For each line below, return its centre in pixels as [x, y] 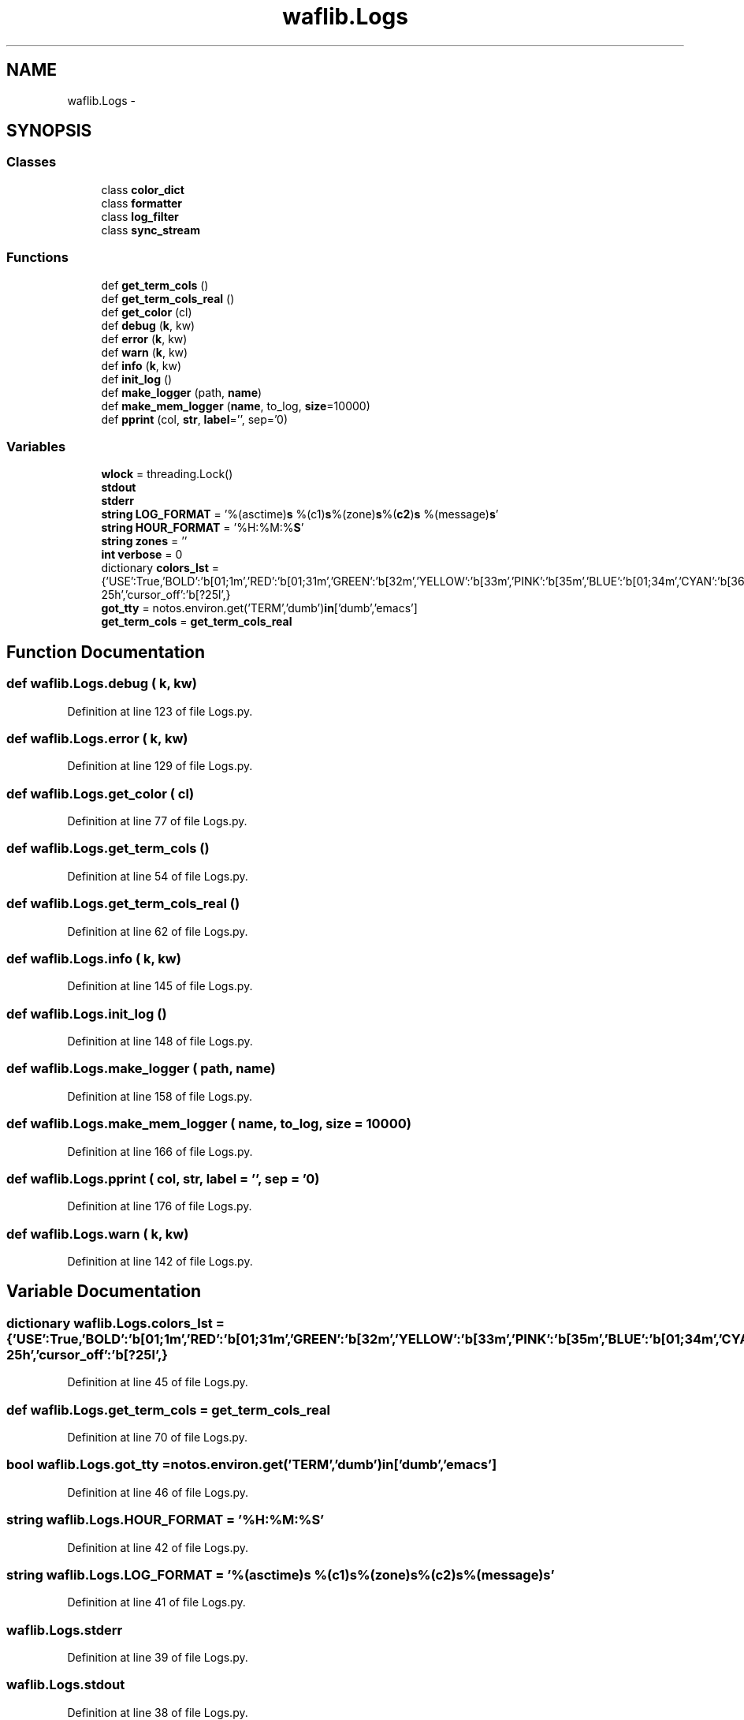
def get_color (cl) [147, 312]
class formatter [141, 203]
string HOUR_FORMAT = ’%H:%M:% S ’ [203, 528]
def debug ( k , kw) [148, 325]
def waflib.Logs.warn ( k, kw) [98, 1234]
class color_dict [143, 189]
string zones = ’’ [144, 541]
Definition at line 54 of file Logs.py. [158, 876]
